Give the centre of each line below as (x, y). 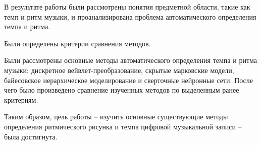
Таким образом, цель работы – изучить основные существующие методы (116, 117)
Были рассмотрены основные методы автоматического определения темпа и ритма (130, 60)
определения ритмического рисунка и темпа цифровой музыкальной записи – (123, 126)
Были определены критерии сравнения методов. (77, 43)
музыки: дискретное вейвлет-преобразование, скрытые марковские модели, (119, 70)
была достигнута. (31, 136)
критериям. (21, 99)
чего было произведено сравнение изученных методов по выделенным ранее (122, 90)
